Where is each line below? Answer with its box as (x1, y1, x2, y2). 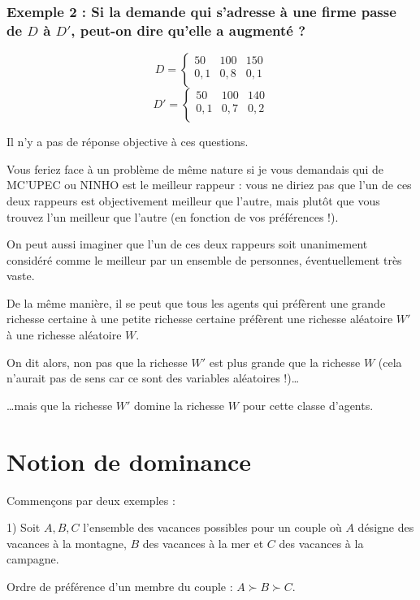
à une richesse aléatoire (6, 326, 122, 343)
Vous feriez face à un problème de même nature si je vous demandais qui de (6, 160, 383, 177)
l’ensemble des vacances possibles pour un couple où (83, 519, 342, 536)
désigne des (357, 519, 414, 536)
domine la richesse (134, 396, 225, 413)
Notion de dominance (6, 444, 252, 477)
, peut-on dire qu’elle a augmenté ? (71, 19, 306, 40)
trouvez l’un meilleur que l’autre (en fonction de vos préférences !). (6, 208, 339, 225)
